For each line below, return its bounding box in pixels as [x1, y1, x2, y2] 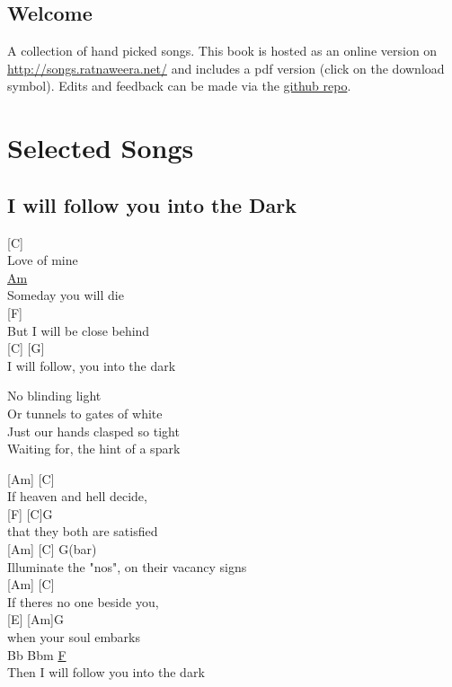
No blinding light [7, 386, 102, 405]
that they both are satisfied [7, 522, 158, 541]
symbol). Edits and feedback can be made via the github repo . [7, 76, 351, 95]
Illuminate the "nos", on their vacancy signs [7, 557, 247, 576]
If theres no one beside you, [7, 592, 159, 611]
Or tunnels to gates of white [7, 403, 163, 422]
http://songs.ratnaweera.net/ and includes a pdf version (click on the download [7, 58, 445, 77]
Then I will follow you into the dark [7, 663, 205, 682]
